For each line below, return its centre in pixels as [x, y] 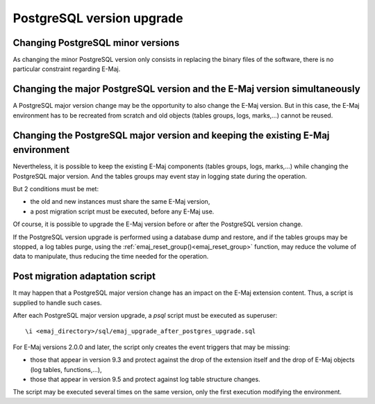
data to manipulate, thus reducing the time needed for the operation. [111, 257]
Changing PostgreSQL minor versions [96, 43]
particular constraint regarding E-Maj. [67, 69]
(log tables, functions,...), [66, 369]
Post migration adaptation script [84, 276]
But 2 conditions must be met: [56, 189]
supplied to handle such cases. [57, 302]
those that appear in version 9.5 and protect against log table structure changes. [145, 380]
